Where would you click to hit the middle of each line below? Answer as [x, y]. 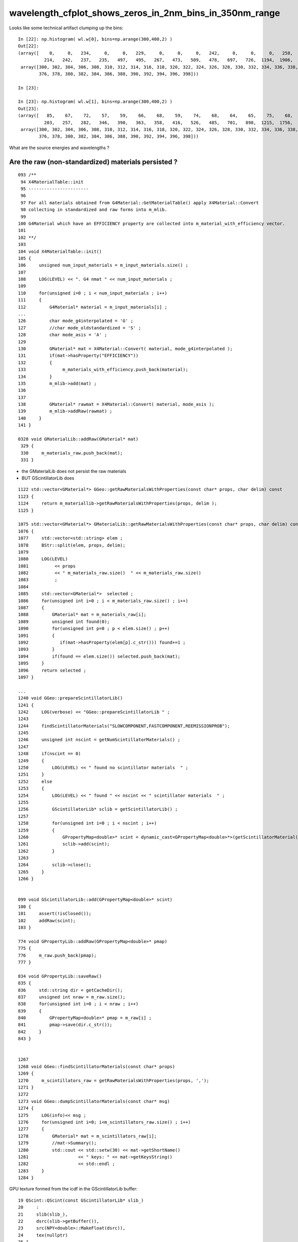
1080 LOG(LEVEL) [43, 559]
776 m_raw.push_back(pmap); [57, 955]
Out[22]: [29, 46]
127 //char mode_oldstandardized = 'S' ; [80, 328]
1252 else [35, 781]
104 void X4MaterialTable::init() [60, 251]
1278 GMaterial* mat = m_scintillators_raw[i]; [87, 1136]
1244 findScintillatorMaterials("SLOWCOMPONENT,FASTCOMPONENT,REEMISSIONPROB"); [124, 726]
